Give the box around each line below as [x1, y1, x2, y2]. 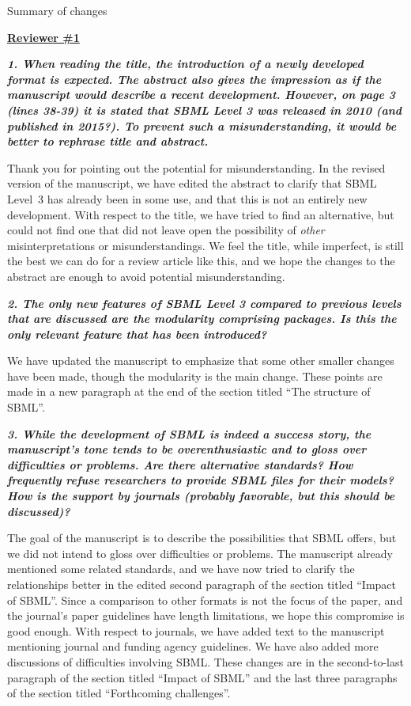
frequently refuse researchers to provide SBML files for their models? [7, 472, 394, 488]
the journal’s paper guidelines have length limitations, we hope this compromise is [7, 607, 405, 624]
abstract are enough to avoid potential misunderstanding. [7, 268, 285, 284]
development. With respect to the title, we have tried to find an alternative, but [7, 206, 394, 222]
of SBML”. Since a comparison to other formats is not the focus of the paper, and [7, 591, 403, 608]
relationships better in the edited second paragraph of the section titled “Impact [7, 576, 397, 592]
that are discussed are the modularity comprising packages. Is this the [7, 310, 397, 327]
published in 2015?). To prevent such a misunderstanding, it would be [7, 117, 397, 134]
